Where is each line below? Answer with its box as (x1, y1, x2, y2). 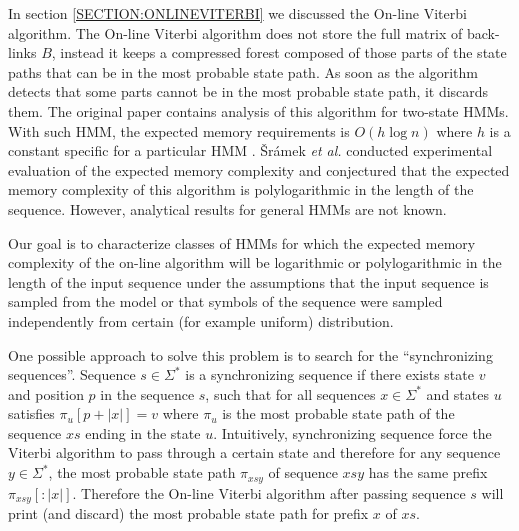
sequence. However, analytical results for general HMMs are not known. (8, 198, 447, 219)
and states (426, 383, 489, 404)
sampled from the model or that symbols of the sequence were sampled (8, 291, 443, 312)
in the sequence (100, 383, 195, 404)
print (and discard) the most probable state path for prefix (8, 502, 369, 523)
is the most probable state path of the (222, 403, 455, 424)
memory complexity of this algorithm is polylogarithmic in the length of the (8, 179, 474, 200)
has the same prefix (368, 462, 488, 483)
